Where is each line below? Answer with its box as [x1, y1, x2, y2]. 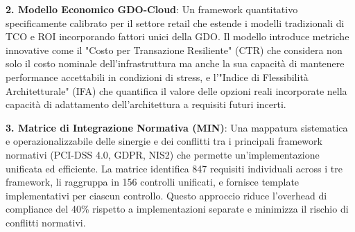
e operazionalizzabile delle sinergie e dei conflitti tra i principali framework [6, 134, 322, 148]
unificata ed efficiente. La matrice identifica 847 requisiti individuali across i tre [6, 161, 343, 175]
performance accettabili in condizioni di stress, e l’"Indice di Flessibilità [6, 69, 309, 84]
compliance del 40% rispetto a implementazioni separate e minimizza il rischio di [6, 202, 349, 216]
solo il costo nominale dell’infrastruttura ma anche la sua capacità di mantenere [6, 56, 345, 71]
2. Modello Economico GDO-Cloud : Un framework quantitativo [6, 2, 298, 16]
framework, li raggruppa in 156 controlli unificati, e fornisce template [6, 175, 300, 189]
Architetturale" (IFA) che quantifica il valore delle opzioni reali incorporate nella [6, 83, 347, 98]
